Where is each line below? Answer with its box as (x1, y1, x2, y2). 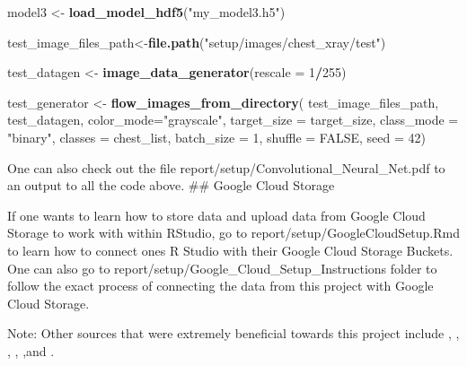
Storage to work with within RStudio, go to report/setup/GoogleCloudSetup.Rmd (7, 223, 461, 242)
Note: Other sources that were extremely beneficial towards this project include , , (7, 324, 460, 343)
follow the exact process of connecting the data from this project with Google (7, 276, 434, 295)
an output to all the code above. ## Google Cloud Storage (7, 176, 335, 195)
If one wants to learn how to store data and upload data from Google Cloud (7, 205, 426, 224)
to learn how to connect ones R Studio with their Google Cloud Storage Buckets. (7, 240, 454, 259)
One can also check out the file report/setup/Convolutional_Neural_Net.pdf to (7, 158, 445, 177)
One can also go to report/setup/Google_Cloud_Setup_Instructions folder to (7, 258, 437, 277)
